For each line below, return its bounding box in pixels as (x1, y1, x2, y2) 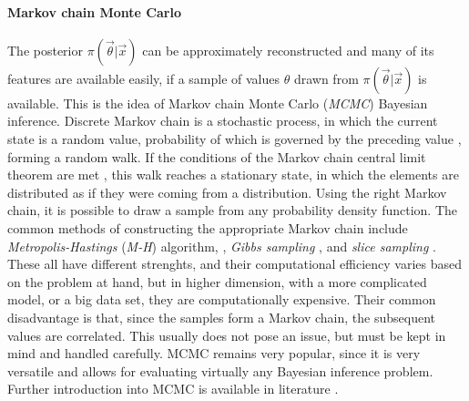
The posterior (7, 40, 83, 59)
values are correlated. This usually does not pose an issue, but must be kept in (7, 325, 446, 344)
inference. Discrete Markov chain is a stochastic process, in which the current (7, 111, 438, 130)
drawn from (293, 68, 359, 87)
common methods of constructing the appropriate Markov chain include (7, 218, 408, 237)
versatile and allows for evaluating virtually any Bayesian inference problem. (7, 361, 433, 380)
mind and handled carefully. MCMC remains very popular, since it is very (7, 344, 421, 363)
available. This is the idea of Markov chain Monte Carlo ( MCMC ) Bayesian (7, 93, 428, 112)
